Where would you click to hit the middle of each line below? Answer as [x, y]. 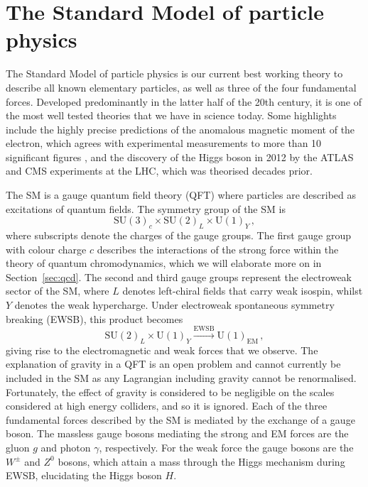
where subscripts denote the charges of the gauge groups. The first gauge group [179, 235]
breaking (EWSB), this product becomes [94, 318]
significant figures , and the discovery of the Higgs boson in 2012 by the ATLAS [180, 157]
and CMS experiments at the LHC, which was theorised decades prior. [159, 171]
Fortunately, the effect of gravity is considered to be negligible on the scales [170, 392]
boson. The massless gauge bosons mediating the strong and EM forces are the [177, 433]
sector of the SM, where [58, 291]
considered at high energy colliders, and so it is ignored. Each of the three [167, 406]
